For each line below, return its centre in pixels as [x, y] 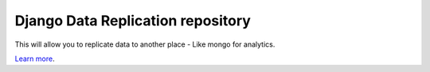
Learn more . [35, 59]
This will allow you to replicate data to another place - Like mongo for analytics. [145, 44]
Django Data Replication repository [133, 21]
